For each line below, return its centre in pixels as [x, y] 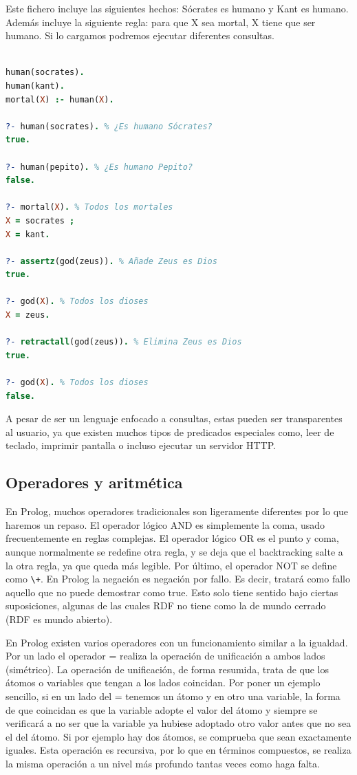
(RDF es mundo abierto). [59, 619]
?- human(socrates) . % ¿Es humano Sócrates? [109, 126]
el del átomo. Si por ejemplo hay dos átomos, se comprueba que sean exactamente [178, 736]
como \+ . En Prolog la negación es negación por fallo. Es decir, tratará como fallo [178, 579]
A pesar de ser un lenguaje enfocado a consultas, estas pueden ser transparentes [174, 418]
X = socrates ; [40, 220]
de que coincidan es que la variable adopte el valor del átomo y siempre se [162, 709]
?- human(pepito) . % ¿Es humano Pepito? [99, 167]
